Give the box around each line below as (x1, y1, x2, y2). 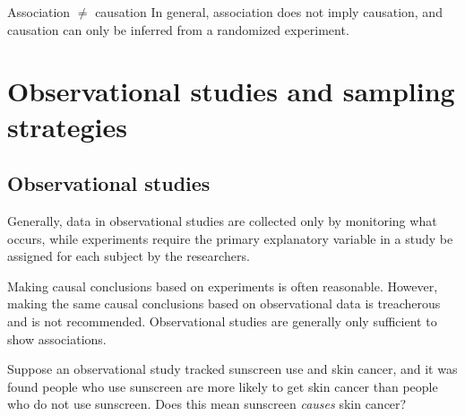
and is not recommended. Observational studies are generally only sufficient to (7, 311, 437, 330)
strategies (7, 108, 127, 144)
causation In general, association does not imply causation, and (95, 3, 443, 21)
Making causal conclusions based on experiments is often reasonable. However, (7, 276, 438, 295)
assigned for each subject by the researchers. (7, 247, 250, 265)
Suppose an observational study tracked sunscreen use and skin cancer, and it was (7, 360, 458, 378)
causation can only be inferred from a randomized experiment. (7, 20, 349, 39)
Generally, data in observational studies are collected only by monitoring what (7, 211, 437, 230)
